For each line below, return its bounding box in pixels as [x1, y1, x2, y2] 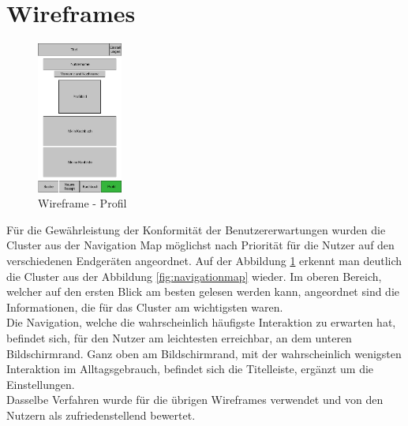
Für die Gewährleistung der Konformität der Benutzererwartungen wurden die [6, 221, 386, 237]
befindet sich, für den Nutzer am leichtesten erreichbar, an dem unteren [6, 329, 352, 346]
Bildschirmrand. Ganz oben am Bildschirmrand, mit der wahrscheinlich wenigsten [6, 345, 402, 361]
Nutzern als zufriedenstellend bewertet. [6, 406, 196, 423]
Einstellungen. [6, 376, 75, 392]
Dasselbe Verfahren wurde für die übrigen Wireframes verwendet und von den [6, 391, 384, 408]
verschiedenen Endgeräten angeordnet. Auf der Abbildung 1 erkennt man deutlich [6, 252, 402, 269]
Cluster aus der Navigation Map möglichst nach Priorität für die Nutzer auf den [6, 237, 395, 253]
